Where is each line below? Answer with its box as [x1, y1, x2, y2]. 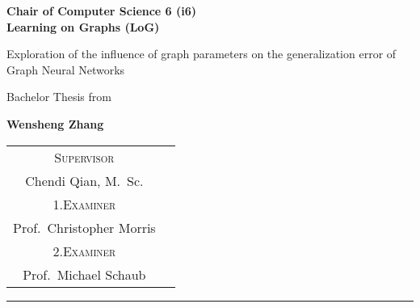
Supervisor [54, 147, 115, 167]
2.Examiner [52, 241, 116, 260]
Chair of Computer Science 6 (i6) [6, 2, 197, 19]
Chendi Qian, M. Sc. [25, 171, 144, 190]
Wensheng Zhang [6, 115, 104, 132]
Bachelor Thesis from [6, 88, 111, 105]
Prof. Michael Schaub [23, 264, 146, 284]
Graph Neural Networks [6, 61, 125, 78]
